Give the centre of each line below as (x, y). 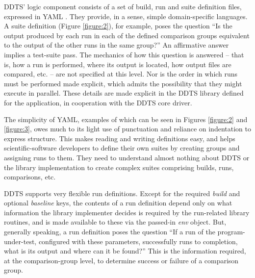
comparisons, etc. (30, 177)
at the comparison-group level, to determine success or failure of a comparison (121, 260)
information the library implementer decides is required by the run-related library (127, 212)
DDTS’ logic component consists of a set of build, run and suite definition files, (123, 6)
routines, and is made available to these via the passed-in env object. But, (115, 222)
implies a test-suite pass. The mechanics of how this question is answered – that (124, 54)
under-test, (20, 241)
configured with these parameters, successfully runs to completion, (138, 241)
